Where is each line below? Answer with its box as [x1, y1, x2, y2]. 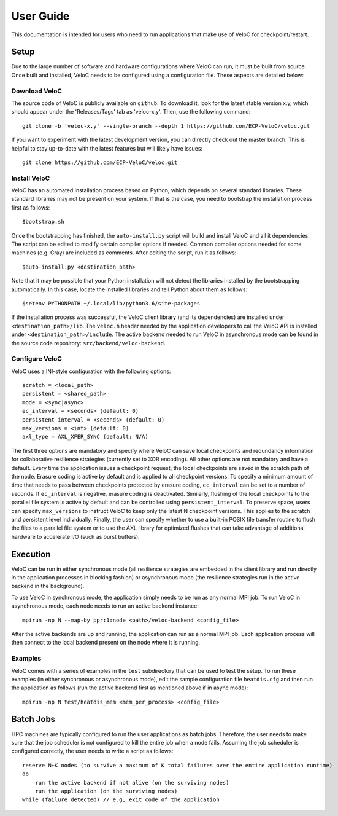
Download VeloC [11, 87, 63, 95]
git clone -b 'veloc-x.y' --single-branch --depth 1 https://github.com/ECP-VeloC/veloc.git [22, 122, 310, 129]
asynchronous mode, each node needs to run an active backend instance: [11, 602, 199, 610]
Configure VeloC [11, 355, 63, 363]
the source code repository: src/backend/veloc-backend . [11, 339, 166, 347]
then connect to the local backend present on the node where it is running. [11, 639, 201, 646]
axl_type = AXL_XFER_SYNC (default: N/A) [22, 433, 148, 441]
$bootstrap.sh [22, 218, 64, 226]
